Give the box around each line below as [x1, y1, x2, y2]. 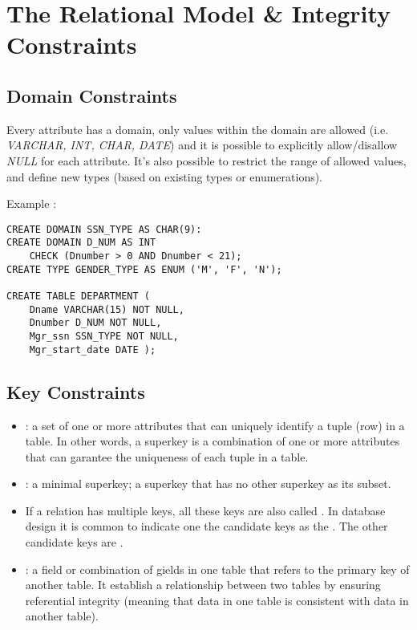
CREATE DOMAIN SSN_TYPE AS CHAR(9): [6, 223, 202, 235]
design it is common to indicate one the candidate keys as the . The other [25, 518, 388, 534]
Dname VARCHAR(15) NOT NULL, [29, 303, 184, 315]
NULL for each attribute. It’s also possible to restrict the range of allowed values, [6, 152, 407, 169]
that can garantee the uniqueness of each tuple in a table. [25, 448, 309, 465]
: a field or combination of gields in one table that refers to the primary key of [25, 560, 410, 577]
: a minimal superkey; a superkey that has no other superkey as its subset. [25, 475, 391, 492]
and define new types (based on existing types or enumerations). [6, 168, 323, 185]
